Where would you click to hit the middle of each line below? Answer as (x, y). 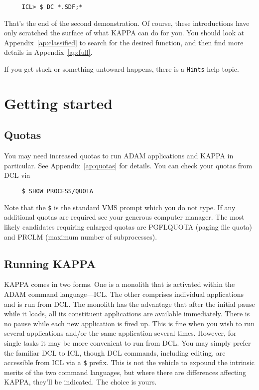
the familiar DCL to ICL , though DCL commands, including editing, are (115, 352)
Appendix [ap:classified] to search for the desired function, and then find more (124, 42)
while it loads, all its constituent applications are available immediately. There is (127, 314)
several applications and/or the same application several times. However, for (120, 333)
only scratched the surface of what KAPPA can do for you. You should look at (124, 33)
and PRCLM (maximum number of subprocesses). (81, 236)
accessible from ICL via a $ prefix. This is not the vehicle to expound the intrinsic (129, 362)
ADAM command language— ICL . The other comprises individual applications (124, 294)
